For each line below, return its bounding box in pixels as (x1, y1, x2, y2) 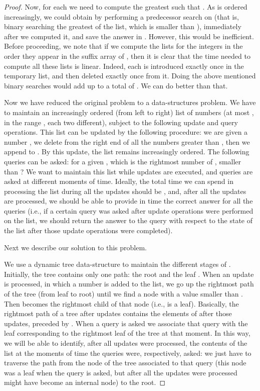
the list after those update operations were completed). (4, 225, 173, 236)
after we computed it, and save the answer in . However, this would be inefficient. (4, 31, 254, 41)
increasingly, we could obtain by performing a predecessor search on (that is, (4, 11, 239, 22)
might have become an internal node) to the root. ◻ (4, 377, 166, 387)
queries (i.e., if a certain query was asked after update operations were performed (4, 205, 253, 216)
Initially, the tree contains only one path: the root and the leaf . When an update (4, 268, 254, 279)
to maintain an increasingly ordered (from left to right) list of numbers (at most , (4, 107, 254, 117)
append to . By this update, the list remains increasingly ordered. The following (4, 146, 249, 157)
